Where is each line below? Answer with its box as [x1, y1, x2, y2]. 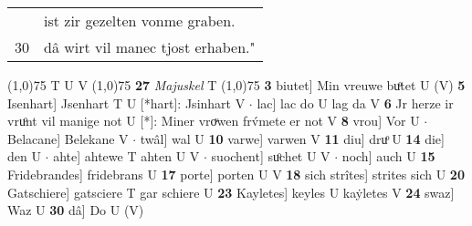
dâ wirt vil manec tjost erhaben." [44, 36, 256, 57]
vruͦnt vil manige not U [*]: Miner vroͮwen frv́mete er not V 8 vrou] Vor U [7, 111, 420, 130]
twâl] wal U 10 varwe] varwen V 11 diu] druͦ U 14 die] [140, 128, 445, 148]
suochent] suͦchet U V [211, 147, 330, 166]
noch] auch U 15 [341, 147, 435, 166]
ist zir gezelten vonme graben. [44, 10, 236, 31]
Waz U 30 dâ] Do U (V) [7, 200, 144, 220]
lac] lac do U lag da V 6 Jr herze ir [257, 93, 454, 112]
